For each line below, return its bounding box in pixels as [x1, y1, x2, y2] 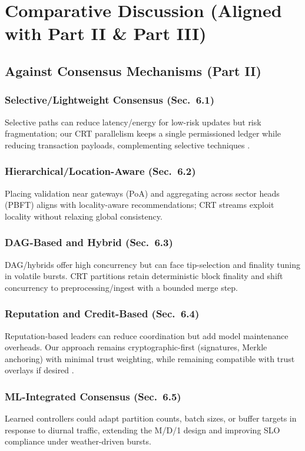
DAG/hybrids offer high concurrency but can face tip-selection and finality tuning [5, 258, 300, 270]
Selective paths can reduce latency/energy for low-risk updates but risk [5, 115, 261, 128]
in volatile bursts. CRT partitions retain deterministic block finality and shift [5, 270, 283, 282]
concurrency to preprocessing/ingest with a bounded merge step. [5, 281, 238, 293]
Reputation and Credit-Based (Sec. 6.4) [5, 306, 200, 321]
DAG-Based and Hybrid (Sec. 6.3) [5, 235, 173, 250]
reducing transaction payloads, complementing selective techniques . [5, 138, 250, 151]
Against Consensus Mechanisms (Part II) [5, 61, 261, 79]
